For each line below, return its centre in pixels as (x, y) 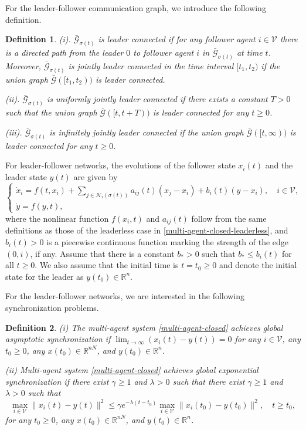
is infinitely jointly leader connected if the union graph (147, 132)
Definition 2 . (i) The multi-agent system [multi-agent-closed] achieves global (144, 327)
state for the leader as (45, 276)
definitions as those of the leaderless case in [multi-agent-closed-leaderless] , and (147, 230)
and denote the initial (258, 265)
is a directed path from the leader (64, 53)
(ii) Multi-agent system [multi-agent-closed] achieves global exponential (132, 370)
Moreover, (23, 65)
